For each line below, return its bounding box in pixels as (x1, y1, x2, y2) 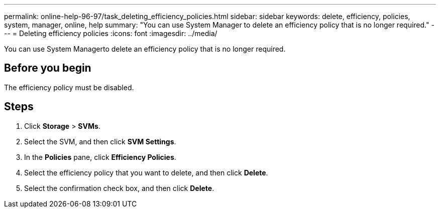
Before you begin (4, 62, 91, 75)
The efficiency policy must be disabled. (4, 83, 134, 92)
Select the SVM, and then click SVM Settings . (24, 137, 176, 146)
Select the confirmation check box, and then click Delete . (24, 183, 214, 192)
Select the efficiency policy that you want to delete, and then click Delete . (24, 168, 268, 177)
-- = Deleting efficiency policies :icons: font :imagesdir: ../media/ (4, 29, 217, 38)
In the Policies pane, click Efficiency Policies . (24, 152, 176, 161)
